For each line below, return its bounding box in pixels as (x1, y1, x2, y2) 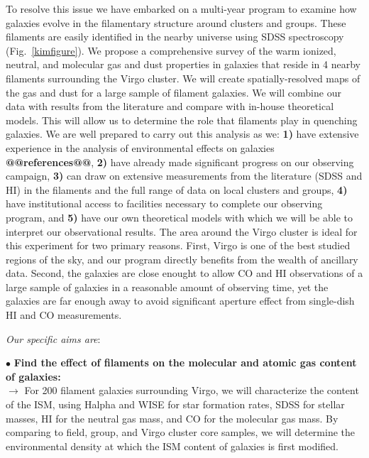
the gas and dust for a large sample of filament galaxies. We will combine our (6, 84, 341, 99)
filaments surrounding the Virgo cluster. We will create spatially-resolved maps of (6, 70, 360, 85)
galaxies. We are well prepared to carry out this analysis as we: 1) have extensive (6, 126, 359, 141)
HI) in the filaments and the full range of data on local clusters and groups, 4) (6, 182, 348, 197)
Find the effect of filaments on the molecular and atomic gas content (13, 355, 357, 370)
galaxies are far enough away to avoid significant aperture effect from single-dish (6, 293, 355, 308)
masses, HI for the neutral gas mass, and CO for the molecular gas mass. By (6, 410, 338, 425)
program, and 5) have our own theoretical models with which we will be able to (6, 209, 353, 224)
